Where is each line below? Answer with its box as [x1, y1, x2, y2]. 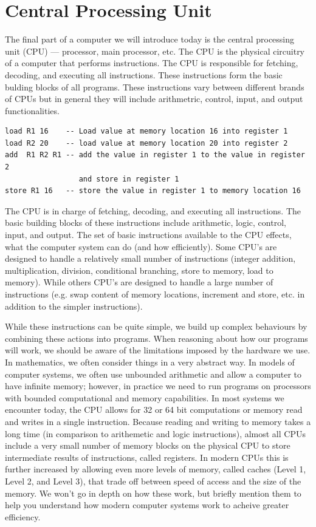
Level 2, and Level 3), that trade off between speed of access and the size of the [5, 474, 301, 487]
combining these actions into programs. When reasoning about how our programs [5, 331, 308, 344]
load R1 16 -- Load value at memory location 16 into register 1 [5, 127, 288, 136]
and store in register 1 [78, 174, 179, 183]
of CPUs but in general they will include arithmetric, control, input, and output [5, 92, 303, 105]
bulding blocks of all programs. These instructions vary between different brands [5, 80, 304, 93]
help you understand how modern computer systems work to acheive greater [5, 498, 289, 511]
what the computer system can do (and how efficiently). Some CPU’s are [5, 240, 277, 253]
